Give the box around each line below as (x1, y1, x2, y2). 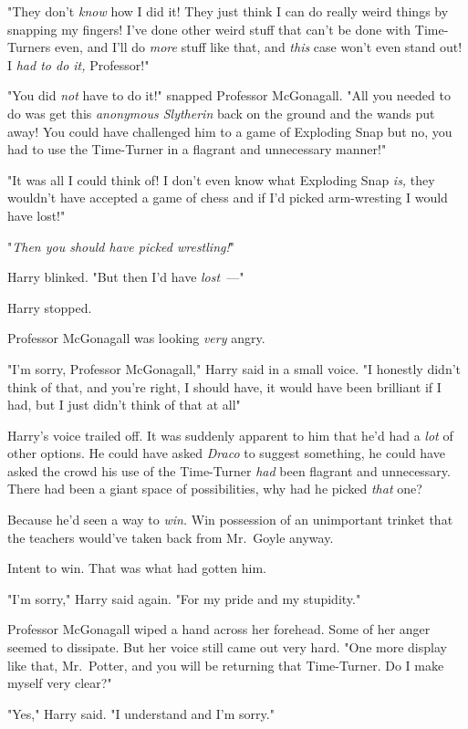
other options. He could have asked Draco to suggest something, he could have (7, 443, 445, 463)
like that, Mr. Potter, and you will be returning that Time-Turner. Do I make (7, 655, 444, 674)
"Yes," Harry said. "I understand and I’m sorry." (7, 703, 275, 723)
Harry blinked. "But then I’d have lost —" (7, 267, 244, 286)
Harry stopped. (7, 297, 92, 317)
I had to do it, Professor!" (7, 55, 150, 74)
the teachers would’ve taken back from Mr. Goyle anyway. (7, 527, 334, 547)
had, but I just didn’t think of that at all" (7, 395, 241, 414)
